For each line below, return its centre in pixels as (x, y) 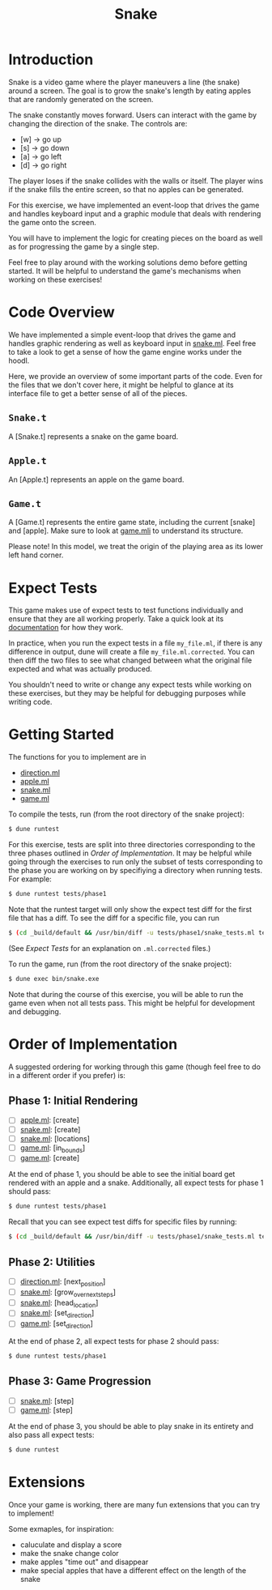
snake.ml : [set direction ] (57, 1314)
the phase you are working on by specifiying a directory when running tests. (136, 871)
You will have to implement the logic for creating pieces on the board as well (136, 238)
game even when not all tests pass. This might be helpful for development (132, 1003)
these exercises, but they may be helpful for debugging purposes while (127, 693)
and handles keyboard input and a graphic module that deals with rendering (135, 213)
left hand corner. (36, 555)
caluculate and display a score (71, 1545)
